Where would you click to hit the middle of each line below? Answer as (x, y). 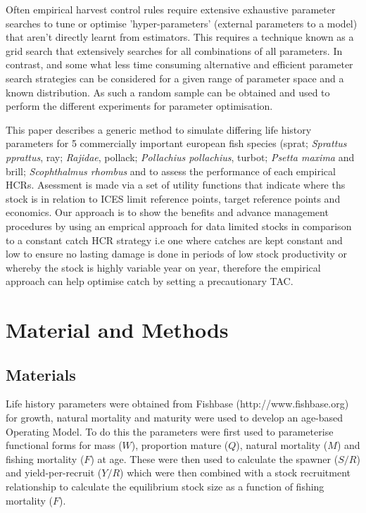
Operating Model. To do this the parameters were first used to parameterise (170, 431)
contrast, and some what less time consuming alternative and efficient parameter (179, 64)
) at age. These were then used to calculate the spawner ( (214, 458)
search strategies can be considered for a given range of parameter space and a (175, 78)
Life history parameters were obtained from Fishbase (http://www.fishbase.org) (177, 404)
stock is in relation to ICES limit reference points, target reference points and (173, 198)
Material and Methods (117, 330)
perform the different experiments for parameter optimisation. (139, 106)
